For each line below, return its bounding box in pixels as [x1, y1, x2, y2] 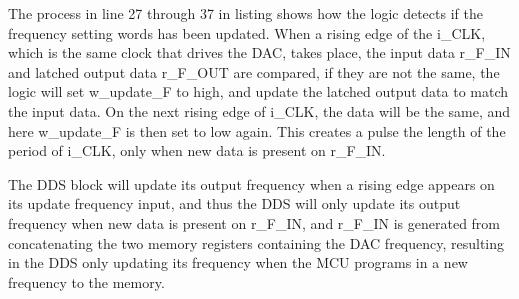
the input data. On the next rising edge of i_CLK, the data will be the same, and [8, 100, 511, 121]
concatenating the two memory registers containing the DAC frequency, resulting [8, 232, 505, 253]
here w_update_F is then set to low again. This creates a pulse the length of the [8, 120, 506, 141]
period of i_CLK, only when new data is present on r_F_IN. [8, 140, 386, 161]
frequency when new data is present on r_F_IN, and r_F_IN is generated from [8, 212, 501, 233]
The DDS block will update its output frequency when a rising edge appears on [8, 173, 495, 194]
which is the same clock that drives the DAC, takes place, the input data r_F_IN [8, 42, 511, 63]
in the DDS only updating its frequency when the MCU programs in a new [8, 252, 468, 273]
